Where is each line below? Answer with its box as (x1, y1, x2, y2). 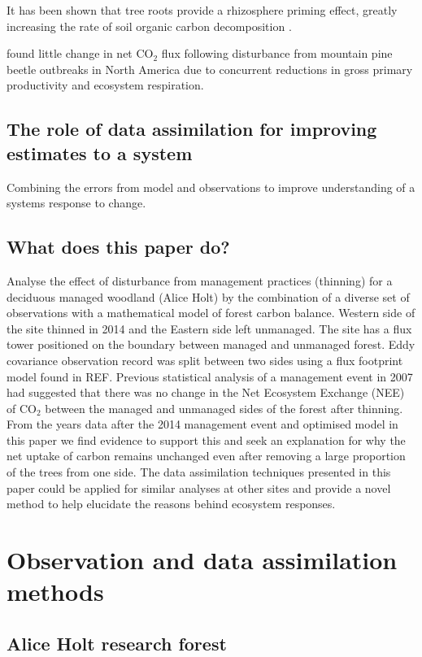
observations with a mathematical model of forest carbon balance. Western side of (7, 304, 415, 321)
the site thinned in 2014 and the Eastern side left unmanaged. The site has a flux (7, 320, 412, 337)
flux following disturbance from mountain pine (161, 45, 393, 62)
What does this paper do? (7, 234, 230, 259)
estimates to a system (7, 140, 193, 165)
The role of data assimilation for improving (7, 116, 377, 141)
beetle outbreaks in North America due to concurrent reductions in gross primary (7, 60, 413, 77)
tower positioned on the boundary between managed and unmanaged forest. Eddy (7, 336, 415, 353)
